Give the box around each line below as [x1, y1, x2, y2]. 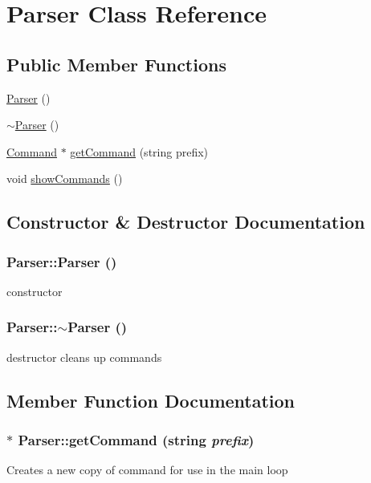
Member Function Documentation [6, 388, 296, 412]
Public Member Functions [6, 51, 226, 76]
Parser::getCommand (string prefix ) [18, 430, 255, 450]
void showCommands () [6, 170, 123, 187]
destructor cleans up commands [6, 348, 162, 365]
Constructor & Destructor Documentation [6, 209, 365, 234]
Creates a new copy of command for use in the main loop [6, 461, 288, 478]
